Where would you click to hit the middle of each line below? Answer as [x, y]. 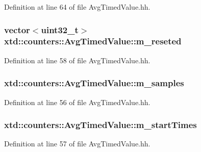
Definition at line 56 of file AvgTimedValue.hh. [77, 102]
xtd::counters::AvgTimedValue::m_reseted [93, 41]
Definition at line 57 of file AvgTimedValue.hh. [77, 144]
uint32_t [60, 29]
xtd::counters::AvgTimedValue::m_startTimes [100, 125]
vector [17, 29]
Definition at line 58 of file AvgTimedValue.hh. [77, 60]
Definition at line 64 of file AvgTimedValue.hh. [77, 7]
